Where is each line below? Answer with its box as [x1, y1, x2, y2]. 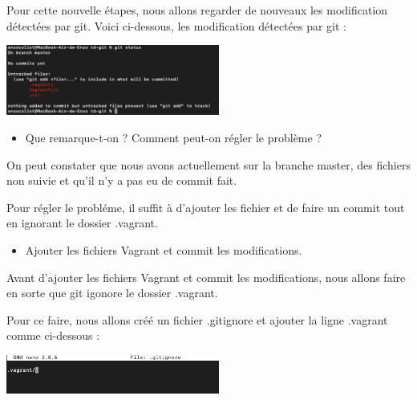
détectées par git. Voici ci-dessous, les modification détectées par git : [6, 17, 346, 34]
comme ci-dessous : [6, 327, 100, 344]
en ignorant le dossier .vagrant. [6, 214, 158, 231]
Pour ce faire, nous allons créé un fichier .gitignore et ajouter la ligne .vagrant [6, 311, 388, 328]
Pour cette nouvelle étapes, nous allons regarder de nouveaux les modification [6, 2, 388, 18]
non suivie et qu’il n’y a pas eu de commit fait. [6, 172, 237, 189]
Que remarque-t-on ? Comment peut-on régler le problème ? [25, 129, 322, 146]
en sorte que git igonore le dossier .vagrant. [6, 284, 218, 301]
